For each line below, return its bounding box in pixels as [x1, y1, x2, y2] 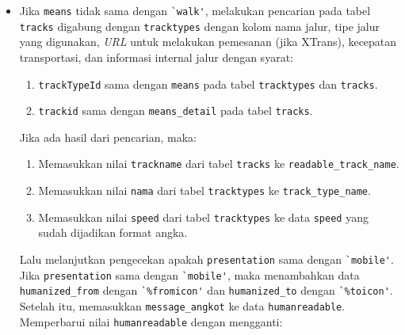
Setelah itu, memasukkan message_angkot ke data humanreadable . [19, 297, 346, 314]
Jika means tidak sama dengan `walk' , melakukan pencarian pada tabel [19, 2, 371, 18]
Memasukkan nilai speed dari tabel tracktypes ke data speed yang [38, 208, 369, 225]
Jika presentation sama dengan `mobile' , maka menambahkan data [19, 266, 360, 283]
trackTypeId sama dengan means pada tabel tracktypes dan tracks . [38, 75, 378, 92]
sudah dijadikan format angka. [38, 224, 188, 241]
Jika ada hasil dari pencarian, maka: [19, 128, 197, 145]
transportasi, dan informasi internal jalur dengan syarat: [19, 48, 293, 65]
